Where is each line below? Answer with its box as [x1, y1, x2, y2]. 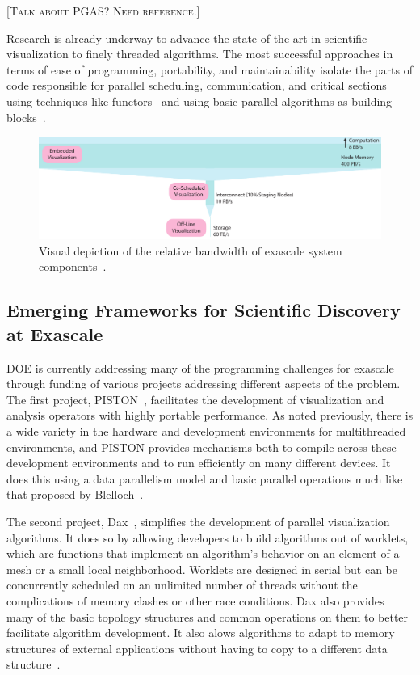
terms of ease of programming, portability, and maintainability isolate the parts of [6, 61, 413, 78]
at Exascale [6, 321, 103, 346]
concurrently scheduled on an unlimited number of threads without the [6, 576, 358, 593]
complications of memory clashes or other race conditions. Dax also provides [6, 592, 384, 609]
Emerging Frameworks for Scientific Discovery [6, 297, 401, 323]
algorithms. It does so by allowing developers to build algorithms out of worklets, [6, 529, 409, 546]
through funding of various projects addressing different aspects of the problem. [6, 375, 401, 392]
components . [39, 258, 107, 275]
